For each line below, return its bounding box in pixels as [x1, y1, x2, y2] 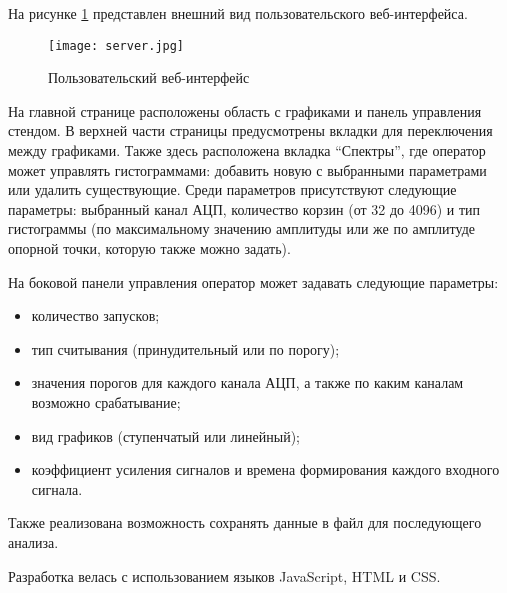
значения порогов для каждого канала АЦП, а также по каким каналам [31, 372, 464, 393]
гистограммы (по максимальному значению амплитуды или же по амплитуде [8, 218, 475, 239]
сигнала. [31, 478, 83, 499]
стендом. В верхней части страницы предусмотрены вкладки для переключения [8, 120, 493, 141]
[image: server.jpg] [48, 38, 185, 53]
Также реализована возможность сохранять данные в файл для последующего [8, 512, 482, 533]
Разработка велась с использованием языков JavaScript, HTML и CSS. [8, 565, 441, 586]
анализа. [8, 531, 59, 552]
